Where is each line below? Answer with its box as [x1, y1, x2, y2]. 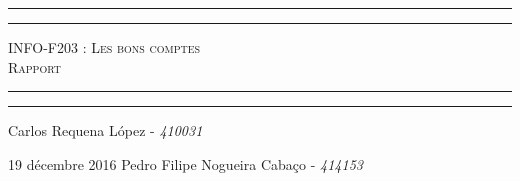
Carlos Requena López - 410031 [8, 120, 203, 141]
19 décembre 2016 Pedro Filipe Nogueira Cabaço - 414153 [8, 153, 363, 174]
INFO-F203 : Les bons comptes [8, 37, 201, 57]
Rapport [8, 56, 61, 77]
